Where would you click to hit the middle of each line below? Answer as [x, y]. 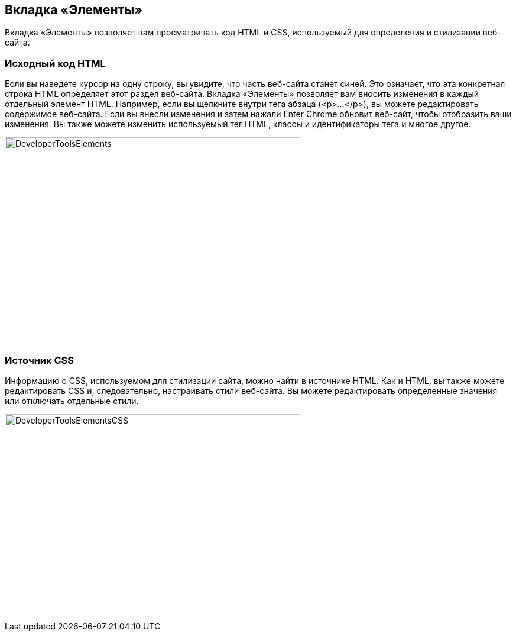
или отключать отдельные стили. [72, 401]
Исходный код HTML [55, 63]
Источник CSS [39, 360]
